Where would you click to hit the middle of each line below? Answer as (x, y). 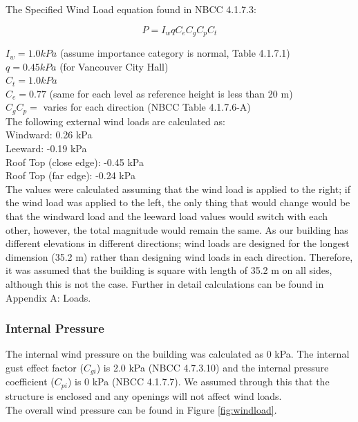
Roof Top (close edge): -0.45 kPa (75, 162)
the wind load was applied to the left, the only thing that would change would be (178, 202)
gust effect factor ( (45, 367)
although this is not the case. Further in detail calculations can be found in (165, 284)
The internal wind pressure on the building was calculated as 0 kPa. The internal (178, 354)
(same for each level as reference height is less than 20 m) (171, 93)
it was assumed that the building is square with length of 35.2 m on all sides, (169, 270)
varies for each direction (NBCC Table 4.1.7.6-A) (147, 107)
